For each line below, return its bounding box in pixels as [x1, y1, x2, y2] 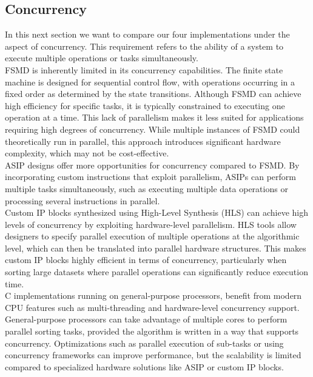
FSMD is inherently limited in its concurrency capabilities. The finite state [5, 63, 283, 76]
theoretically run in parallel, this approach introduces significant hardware [5, 135, 281, 147]
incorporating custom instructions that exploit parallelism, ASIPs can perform [5, 170, 296, 183]
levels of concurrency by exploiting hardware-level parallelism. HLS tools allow [5, 218, 297, 230]
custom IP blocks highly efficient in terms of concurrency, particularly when [5, 253, 287, 266]
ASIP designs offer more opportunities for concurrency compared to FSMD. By [5, 158, 300, 171]
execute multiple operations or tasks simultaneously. [5, 52, 198, 64]
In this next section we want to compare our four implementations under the [5, 28, 290, 41]
